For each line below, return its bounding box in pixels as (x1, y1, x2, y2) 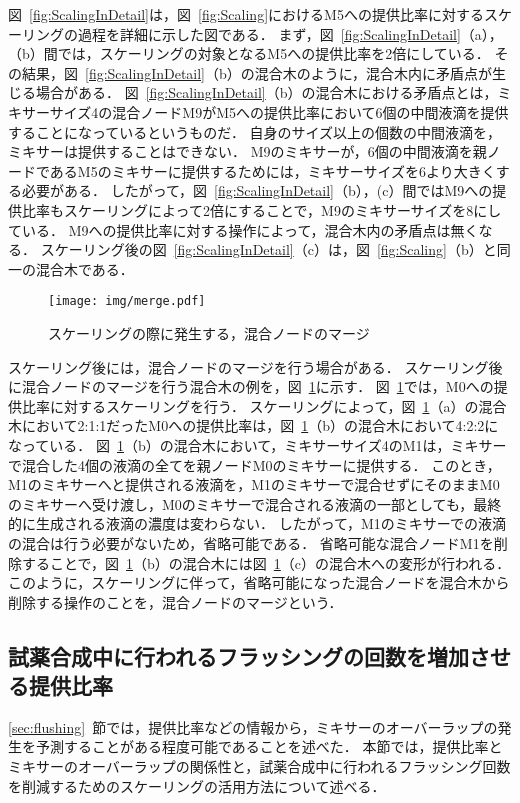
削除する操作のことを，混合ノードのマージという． (8, 591, 343, 612)
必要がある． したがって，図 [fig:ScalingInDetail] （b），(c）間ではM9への (21, 180, 493, 201)
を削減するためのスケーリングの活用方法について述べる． (8, 775, 386, 796)
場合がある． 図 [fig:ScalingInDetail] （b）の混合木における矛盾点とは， (35, 82, 498, 103)
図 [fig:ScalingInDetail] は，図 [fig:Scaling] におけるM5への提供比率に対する (8, 4, 484, 24)
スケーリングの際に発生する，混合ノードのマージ (48, 322, 370, 343)
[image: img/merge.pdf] (48, 294, 206, 309)
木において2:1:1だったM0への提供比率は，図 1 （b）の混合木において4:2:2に (8, 415, 499, 436)
